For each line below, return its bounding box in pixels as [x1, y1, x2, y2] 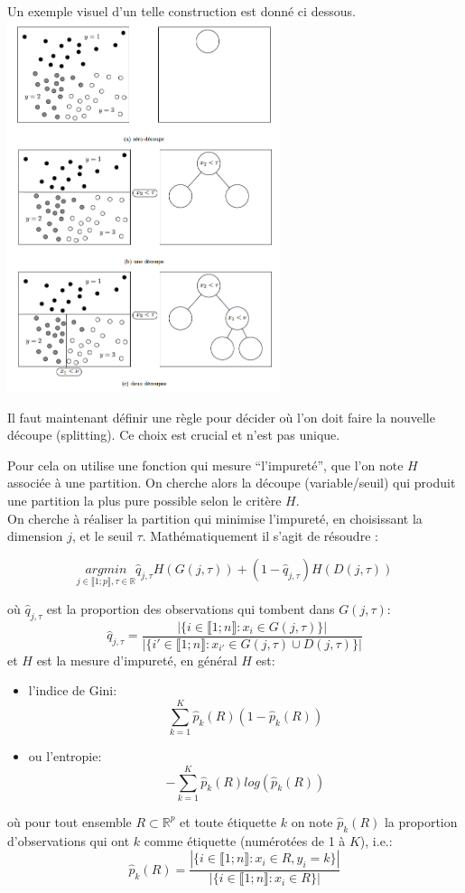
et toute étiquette [180, 812, 277, 831]
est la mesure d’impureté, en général [36, 650, 237, 669]
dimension [7, 526, 63, 545]
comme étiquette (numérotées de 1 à [144, 831, 346, 850]
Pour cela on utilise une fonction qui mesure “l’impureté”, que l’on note [7, 455, 404, 474]
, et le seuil [71, 526, 133, 545]
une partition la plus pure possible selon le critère [7, 490, 282, 509]
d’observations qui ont [7, 831, 130, 850]
